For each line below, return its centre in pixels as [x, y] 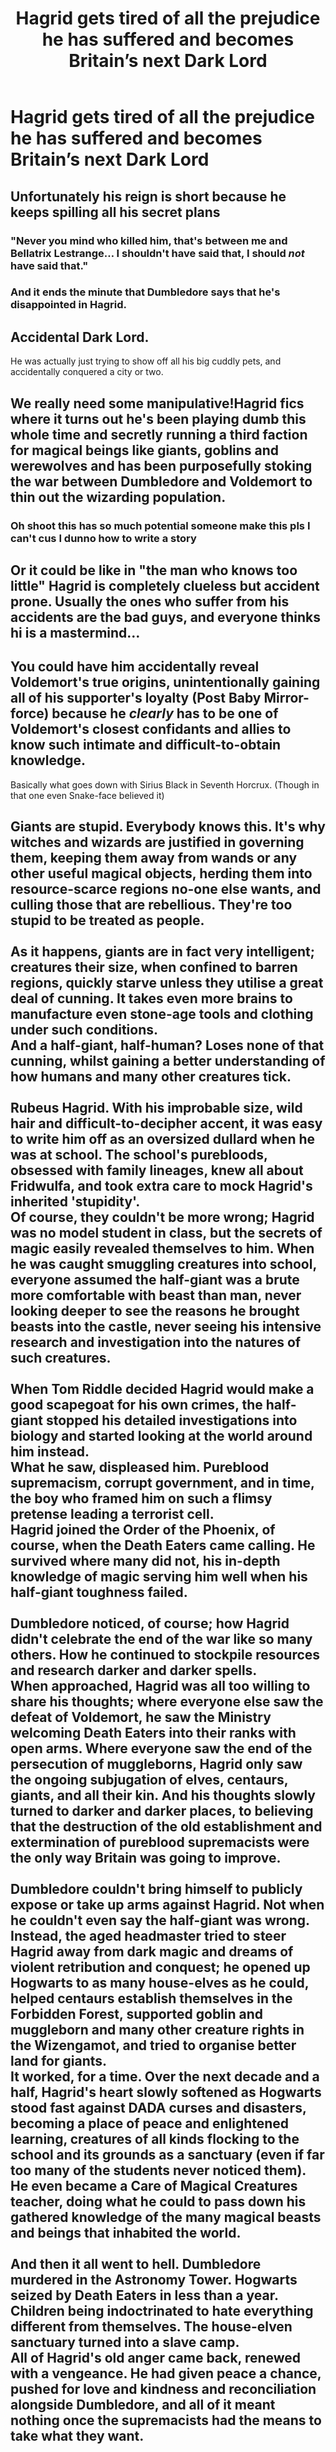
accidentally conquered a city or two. [87, 372]
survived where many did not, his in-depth [145, 1561]
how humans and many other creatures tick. [151, 1077]
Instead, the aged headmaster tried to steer [148, 1936]
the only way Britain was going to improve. [146, 1858]
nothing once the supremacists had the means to [166, 2420]
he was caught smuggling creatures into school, [163, 1264]
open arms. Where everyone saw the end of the [161, 1748]
